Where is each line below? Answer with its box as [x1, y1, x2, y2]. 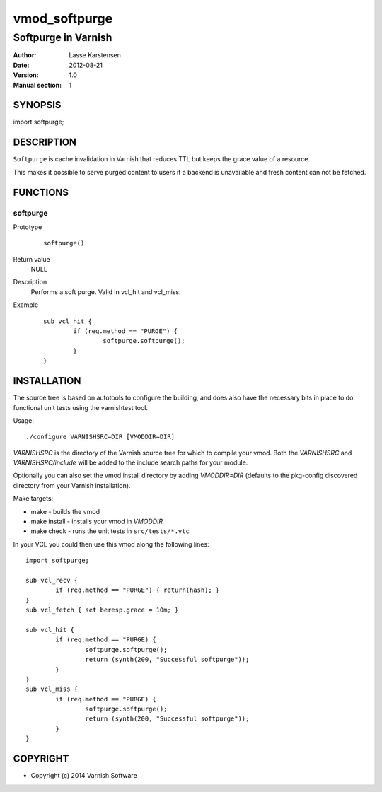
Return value [13, 255, 51, 263]
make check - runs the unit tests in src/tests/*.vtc [30, 527, 190, 535]
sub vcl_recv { [25, 576, 79, 584]
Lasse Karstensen [69, 51, 122, 59]
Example [13, 301, 39, 309]
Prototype [13, 223, 42, 231]
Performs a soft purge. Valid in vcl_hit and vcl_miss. [30, 287, 181, 296]
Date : [13, 61, 30, 69]
